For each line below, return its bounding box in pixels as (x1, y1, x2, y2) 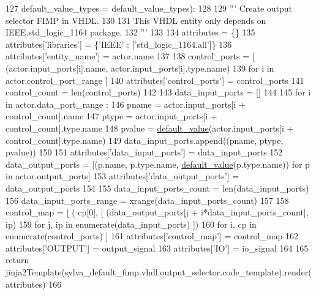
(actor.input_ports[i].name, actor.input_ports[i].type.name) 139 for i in (6, 61, 274, 74)
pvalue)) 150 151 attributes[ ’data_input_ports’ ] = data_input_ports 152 (6, 146, 283, 159)
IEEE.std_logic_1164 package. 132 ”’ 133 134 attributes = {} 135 (6, 26, 255, 39)
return (6, 253, 29, 266)
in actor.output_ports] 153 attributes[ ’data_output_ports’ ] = (6, 170, 239, 182)
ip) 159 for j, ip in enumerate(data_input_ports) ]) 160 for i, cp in (6, 217, 257, 230)
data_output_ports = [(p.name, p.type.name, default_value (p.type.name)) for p (6, 157, 310, 170)
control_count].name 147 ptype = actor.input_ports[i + (6, 110, 217, 122)
